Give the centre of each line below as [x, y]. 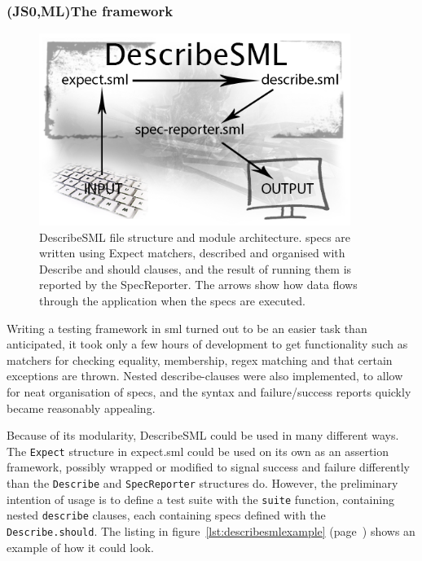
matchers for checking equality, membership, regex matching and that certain [200, 359]
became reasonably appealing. [81, 408]
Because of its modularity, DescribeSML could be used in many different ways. [203, 435]
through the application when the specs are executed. [172, 300]
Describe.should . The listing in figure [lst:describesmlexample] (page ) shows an [211, 530]
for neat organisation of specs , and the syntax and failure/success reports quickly [209, 391]
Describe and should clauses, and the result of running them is [196, 268]
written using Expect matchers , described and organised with [192, 253]
